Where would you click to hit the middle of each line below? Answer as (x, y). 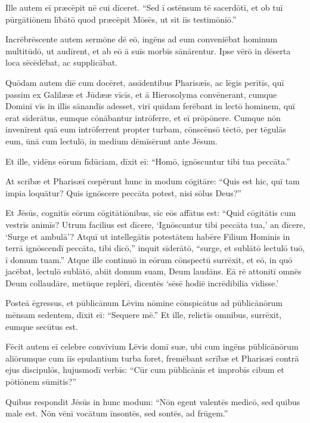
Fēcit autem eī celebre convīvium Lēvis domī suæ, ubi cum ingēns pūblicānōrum (152, 346)
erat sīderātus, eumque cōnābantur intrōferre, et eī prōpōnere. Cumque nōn (143, 117)
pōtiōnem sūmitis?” (41, 382)
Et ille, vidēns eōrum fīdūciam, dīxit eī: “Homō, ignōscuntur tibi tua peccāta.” (148, 161)
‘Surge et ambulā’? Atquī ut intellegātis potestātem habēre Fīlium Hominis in (148, 236)
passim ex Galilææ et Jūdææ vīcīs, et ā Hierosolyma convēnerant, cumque (141, 94)
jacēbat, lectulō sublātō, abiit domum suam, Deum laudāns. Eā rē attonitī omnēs (154, 271)
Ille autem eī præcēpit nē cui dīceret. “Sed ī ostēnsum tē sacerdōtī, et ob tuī (144, 7)
